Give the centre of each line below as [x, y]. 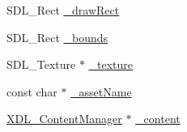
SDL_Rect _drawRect [63, 10]
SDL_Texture [41, 64]
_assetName [101, 91]
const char [32, 91]
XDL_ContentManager [64, 119]
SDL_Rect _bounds [57, 37]
